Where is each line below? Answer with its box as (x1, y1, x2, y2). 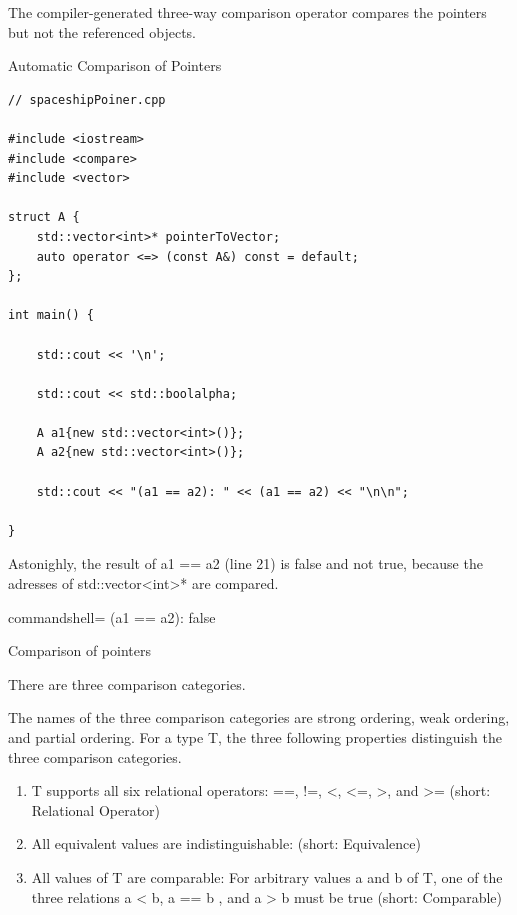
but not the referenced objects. (8, 21, 196, 42)
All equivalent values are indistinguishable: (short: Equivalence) (31, 833, 421, 854)
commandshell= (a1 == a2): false (8, 606, 216, 627)
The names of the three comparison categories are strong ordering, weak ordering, (8, 707, 510, 728)
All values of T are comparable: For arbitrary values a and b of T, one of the (31, 866, 503, 887)
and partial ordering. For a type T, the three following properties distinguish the (8, 727, 502, 747)
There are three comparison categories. (8, 673, 246, 694)
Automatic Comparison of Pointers (8, 55, 222, 76)
